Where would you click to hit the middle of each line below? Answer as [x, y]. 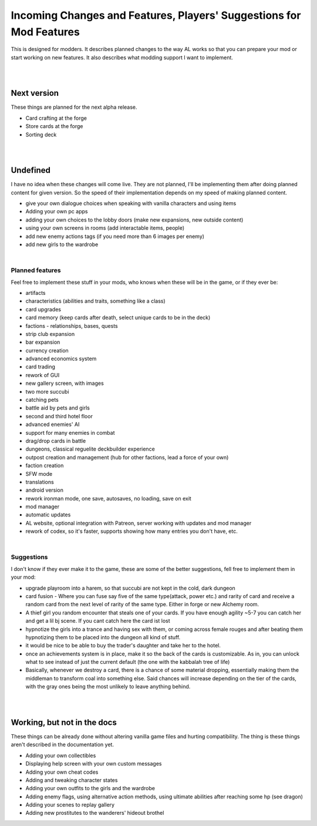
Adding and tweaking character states [72, 780]
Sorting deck [41, 135]
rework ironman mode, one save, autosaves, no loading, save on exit [109, 498]
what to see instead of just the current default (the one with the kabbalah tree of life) [128, 662]
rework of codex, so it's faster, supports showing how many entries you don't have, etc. [131, 531]
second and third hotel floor [59, 416]
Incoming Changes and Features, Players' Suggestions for [156, 15]
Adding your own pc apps [57, 211]
